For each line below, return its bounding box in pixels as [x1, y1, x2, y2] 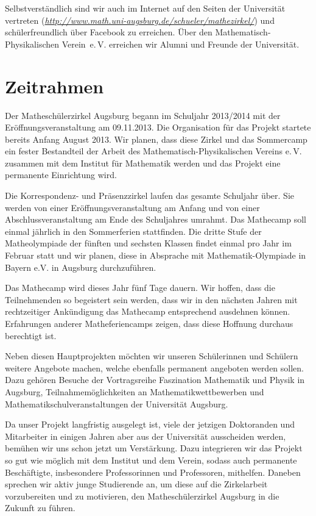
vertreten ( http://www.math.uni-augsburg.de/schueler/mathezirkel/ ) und [5, 13, 275, 26]
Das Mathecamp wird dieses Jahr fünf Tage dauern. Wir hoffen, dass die [5, 281, 275, 294]
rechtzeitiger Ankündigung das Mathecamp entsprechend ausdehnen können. [5, 305, 290, 318]
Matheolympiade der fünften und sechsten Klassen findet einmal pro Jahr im [5, 237, 292, 249]
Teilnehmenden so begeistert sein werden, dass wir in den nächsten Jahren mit [5, 293, 298, 306]
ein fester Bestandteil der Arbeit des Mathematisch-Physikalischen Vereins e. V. [5, 145, 302, 157]
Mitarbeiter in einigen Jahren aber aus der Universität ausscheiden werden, [5, 429, 286, 442]
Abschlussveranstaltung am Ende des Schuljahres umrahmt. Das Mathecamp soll [5, 213, 307, 226]
